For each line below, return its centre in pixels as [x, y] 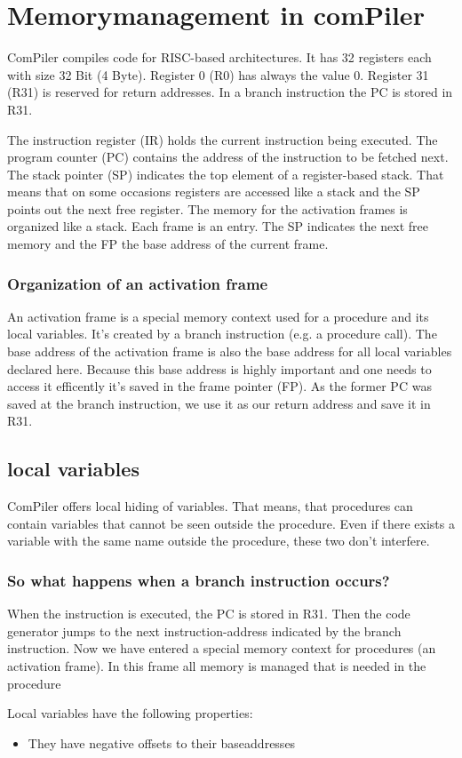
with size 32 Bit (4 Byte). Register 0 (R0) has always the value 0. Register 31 [218, 74]
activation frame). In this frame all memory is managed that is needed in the [217, 666]
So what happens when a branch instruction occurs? [199, 580]
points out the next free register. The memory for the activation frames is [207, 208]
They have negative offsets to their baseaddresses [162, 742]
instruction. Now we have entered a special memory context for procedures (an [222, 648]
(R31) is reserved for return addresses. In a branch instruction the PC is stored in [230, 92]
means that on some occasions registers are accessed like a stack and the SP [214, 191]
